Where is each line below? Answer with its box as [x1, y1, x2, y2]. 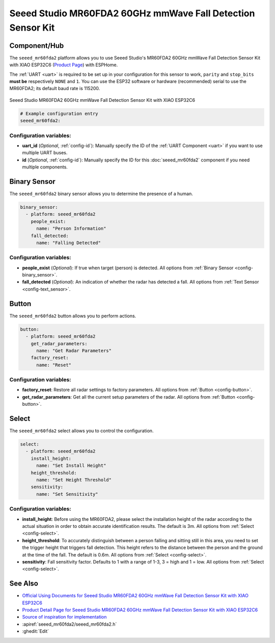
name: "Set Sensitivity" [36, 491, 99, 497]
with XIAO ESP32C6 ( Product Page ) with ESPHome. [9, 62, 118, 68]
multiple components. [22, 164, 68, 170]
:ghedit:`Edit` [22, 628, 49, 634]
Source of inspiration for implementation [22, 614, 107, 620]
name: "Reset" [36, 362, 71, 368]
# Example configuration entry [20, 110, 99, 117]
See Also [9, 579, 38, 588]
